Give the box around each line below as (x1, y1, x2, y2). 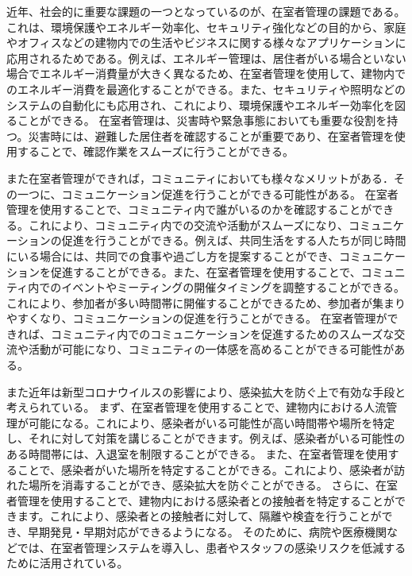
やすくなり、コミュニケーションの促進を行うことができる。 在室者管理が (6, 310, 387, 327)
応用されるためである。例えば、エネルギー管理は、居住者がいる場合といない (6, 49, 406, 66)
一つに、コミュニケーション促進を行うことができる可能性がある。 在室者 (17, 185, 399, 202)
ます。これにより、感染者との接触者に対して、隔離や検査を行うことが (17, 508, 382, 524)
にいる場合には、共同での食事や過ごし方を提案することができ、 (6, 247, 340, 264)
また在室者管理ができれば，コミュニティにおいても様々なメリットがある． (6, 169, 395, 186)
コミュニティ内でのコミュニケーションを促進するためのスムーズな (50, 325, 395, 342)
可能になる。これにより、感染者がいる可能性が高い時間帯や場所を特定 (28, 414, 395, 431)
